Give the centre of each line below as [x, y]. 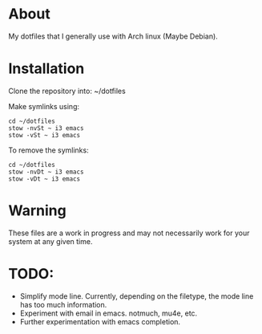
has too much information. [63, 304]
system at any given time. [50, 241]
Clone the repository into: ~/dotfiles [67, 91]
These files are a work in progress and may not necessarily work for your [129, 233]
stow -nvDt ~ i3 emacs [46, 172]
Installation [46, 69]
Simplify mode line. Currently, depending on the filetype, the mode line [137, 296]
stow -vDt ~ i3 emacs [44, 179]
